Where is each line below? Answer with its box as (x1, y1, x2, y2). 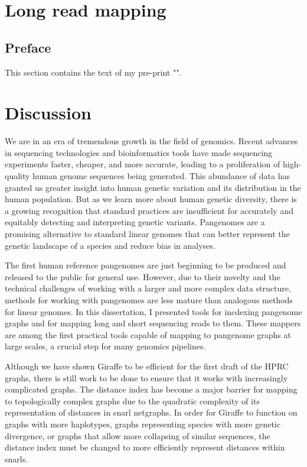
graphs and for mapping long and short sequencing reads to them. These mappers (5, 317, 301, 329)
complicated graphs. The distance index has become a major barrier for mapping (5, 383, 298, 395)
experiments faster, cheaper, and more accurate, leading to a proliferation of (5, 158, 280, 170)
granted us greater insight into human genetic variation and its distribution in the (5, 181, 301, 193)
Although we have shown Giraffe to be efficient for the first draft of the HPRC (5, 359, 289, 372)
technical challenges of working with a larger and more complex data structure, (5, 282, 291, 294)
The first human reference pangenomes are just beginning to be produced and (5, 259, 286, 271)
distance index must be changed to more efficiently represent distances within (5, 441, 285, 453)
